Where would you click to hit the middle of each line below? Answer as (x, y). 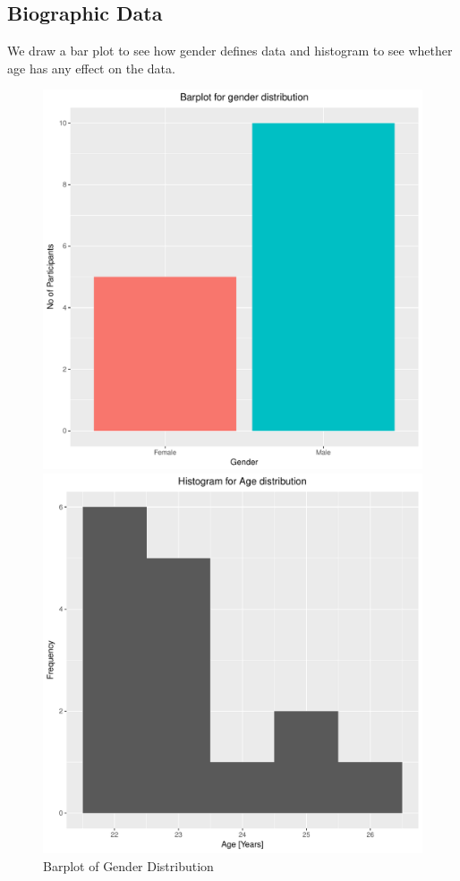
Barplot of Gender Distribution (128, 865)
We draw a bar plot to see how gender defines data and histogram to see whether (230, 51)
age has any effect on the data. (91, 68)
